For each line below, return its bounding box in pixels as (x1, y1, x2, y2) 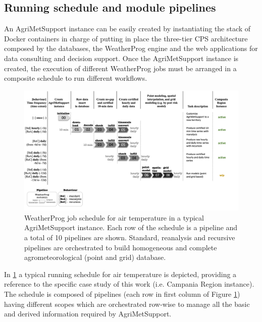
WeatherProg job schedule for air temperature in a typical (24, 212, 204, 223)
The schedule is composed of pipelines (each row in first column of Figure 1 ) (4, 289, 240, 299)
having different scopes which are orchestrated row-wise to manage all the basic (4, 298, 250, 309)
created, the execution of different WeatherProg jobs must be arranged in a (4, 63, 237, 73)
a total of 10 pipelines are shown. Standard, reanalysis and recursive (24, 232, 235, 243)
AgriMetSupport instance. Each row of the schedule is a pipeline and (24, 222, 238, 233)
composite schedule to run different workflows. (4, 73, 147, 83)
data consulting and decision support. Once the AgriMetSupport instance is (4, 52, 239, 63)
